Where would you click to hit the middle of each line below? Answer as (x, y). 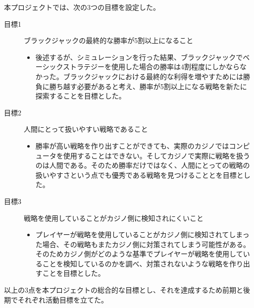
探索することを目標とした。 (80, 96)
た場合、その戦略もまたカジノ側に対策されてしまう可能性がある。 (143, 244)
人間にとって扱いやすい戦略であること (86, 129)
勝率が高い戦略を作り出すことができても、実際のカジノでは (132, 145)
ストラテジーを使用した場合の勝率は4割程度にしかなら (152, 67)
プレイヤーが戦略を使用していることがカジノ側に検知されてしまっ (142, 234)
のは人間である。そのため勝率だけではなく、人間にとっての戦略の (143, 165)
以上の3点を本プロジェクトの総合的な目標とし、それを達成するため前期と (124, 290)
